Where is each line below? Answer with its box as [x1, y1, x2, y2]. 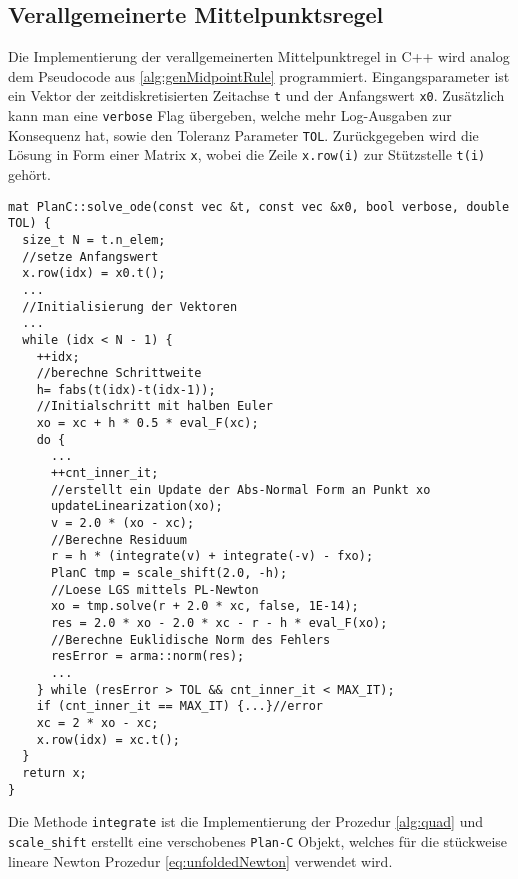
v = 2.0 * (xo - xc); [50, 516, 195, 531]
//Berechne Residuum [50, 532, 187, 547]
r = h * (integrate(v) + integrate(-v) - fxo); [50, 549, 374, 564]
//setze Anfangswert [22, 249, 159, 264]
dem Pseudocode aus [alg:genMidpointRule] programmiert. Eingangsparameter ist [8, 65, 510, 86]
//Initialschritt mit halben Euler [36, 399, 273, 414]
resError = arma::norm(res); [50, 649, 245, 664]
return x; [22, 765, 87, 780]
